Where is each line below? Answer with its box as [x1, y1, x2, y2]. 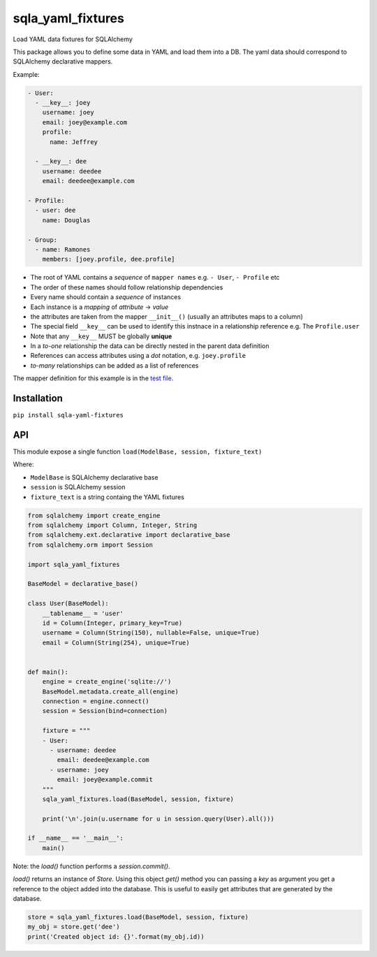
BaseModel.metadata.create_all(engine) [42, 687, 179, 696]
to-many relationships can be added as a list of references [30, 361, 199, 370]
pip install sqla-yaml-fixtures [13, 411, 124, 419]
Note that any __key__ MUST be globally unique [30, 332, 172, 340]
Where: [13, 460, 34, 468]
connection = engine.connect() [42, 698, 149, 705]
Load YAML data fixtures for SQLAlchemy [13, 35, 133, 43]
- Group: [27, 236, 58, 244]
